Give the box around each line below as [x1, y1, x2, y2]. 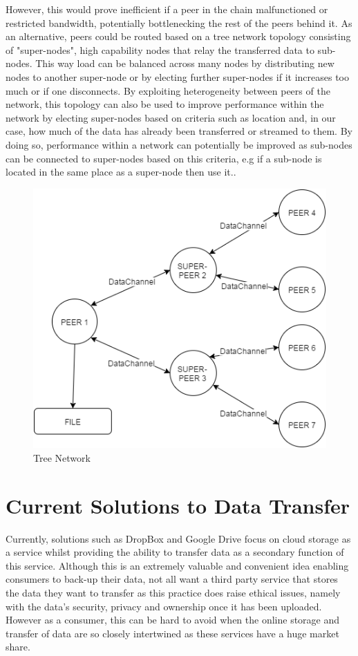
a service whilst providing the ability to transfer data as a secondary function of [6, 545, 344, 559]
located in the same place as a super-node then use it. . [6, 165, 236, 179]
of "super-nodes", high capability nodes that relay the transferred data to [6, 42, 314, 57]
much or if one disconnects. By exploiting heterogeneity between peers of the [6, 83, 330, 97]
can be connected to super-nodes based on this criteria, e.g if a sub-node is [6, 151, 322, 165]
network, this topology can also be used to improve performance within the [6, 97, 324, 111]
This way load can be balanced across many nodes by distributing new [35, 56, 335, 71]
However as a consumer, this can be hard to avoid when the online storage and [6, 612, 340, 627]
